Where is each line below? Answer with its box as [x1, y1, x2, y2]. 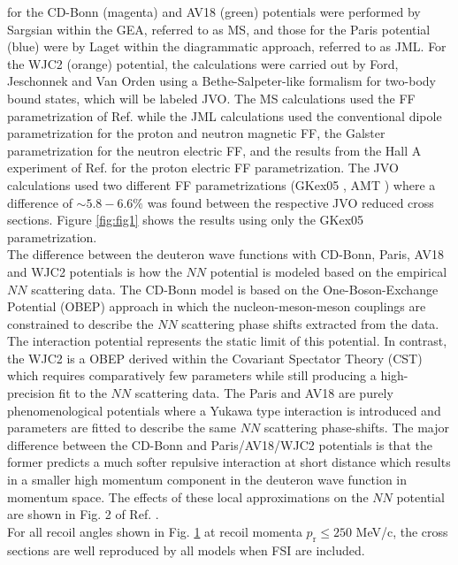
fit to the [58, 384, 107, 402]
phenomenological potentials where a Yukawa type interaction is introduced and [7, 401, 441, 419]
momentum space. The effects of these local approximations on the [7, 487, 369, 506]
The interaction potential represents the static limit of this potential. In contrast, [7, 332, 447, 350]
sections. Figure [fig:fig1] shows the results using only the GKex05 [7, 210, 364, 229]
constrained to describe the [7, 314, 154, 332]
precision [7, 384, 55, 402]
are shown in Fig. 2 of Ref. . [7, 505, 159, 523]
